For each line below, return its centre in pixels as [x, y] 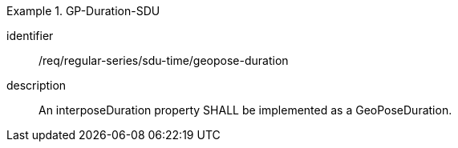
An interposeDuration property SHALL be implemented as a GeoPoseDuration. [245, 110]
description [36, 85]
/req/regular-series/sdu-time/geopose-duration [164, 60]
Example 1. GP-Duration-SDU [83, 11]
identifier [30, 36]
